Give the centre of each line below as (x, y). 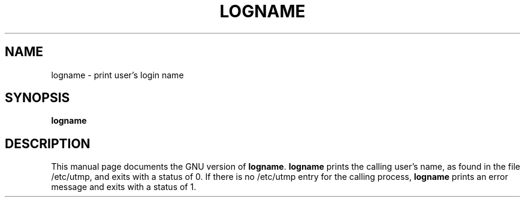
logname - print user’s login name (117, 75)
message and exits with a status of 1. (124, 187)
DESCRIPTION (48, 143)
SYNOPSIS (37, 98)
